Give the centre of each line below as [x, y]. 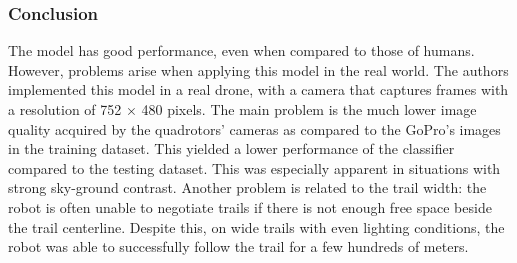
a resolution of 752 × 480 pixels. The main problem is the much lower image [242, 109]
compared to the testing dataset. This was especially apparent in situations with [254, 167]
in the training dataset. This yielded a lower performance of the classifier [231, 148]
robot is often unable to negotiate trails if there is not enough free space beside [250, 206]
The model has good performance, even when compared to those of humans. [241, 50]
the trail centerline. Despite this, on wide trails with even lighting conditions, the [256, 226]
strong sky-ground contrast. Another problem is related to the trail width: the [247, 187]
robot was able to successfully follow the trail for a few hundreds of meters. [238, 246]
